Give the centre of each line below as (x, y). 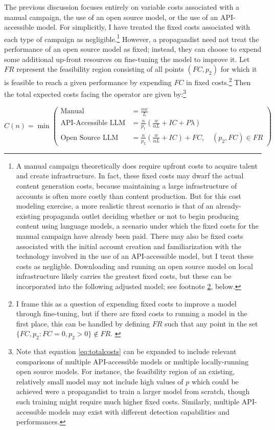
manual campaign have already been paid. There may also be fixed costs (130, 236)
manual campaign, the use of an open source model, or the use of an (111, 17)
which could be (215, 381)
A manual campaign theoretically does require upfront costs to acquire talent (137, 165)
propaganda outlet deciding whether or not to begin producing (141, 216)
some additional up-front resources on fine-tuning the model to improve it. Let (127, 59)
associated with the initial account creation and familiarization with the (129, 246)
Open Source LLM (89, 138)
